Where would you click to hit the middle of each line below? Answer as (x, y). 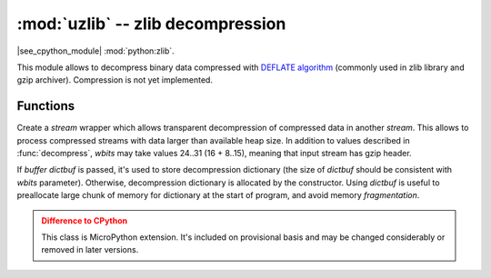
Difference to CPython (84, 220)
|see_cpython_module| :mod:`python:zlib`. (95, 51)
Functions (46, 106)
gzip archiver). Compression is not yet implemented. (115, 80)
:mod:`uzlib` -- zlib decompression (151, 24)
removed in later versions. (90, 250)
